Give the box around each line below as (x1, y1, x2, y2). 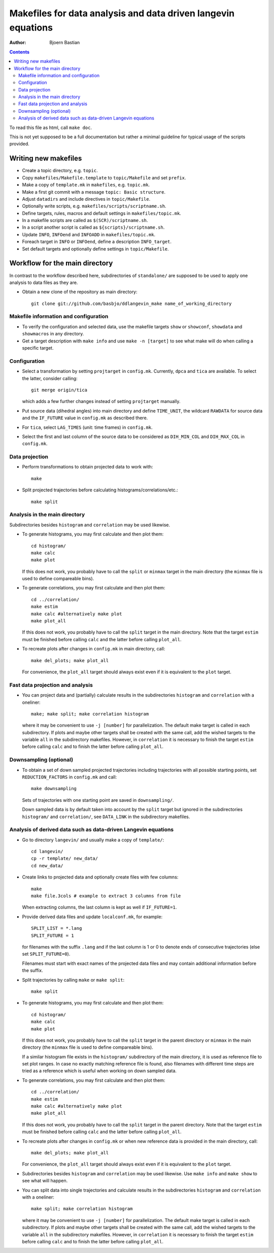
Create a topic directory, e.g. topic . (22, 168, 98, 174)
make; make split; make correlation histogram (31, 711, 149, 716)
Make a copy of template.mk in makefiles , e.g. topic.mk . (22, 182, 150, 188)
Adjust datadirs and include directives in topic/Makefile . (22, 196, 151, 202)
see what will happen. (22, 1178, 68, 1184)
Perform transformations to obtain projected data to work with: (22, 464, 153, 470)
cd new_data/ (31, 863, 63, 868)
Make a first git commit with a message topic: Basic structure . (22, 189, 166, 195)
